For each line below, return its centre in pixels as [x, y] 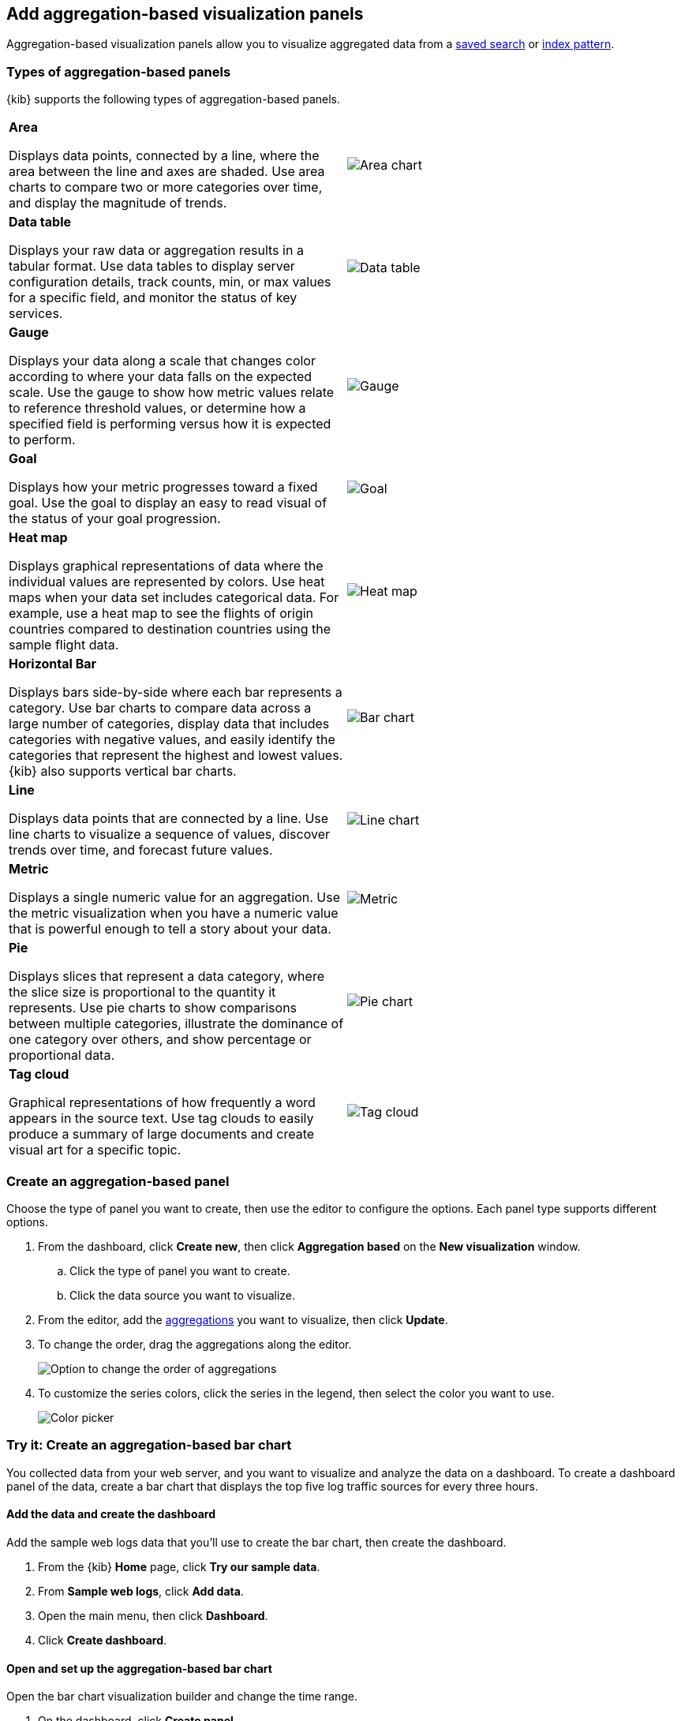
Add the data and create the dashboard [111, 1514]
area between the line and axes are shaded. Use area [167, 172]
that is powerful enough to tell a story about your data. [170, 929]
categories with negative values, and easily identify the [172, 740]
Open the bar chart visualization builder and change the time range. [182, 1697]
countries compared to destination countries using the [170, 629]
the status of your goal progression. [115, 519]
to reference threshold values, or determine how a [157, 408]
